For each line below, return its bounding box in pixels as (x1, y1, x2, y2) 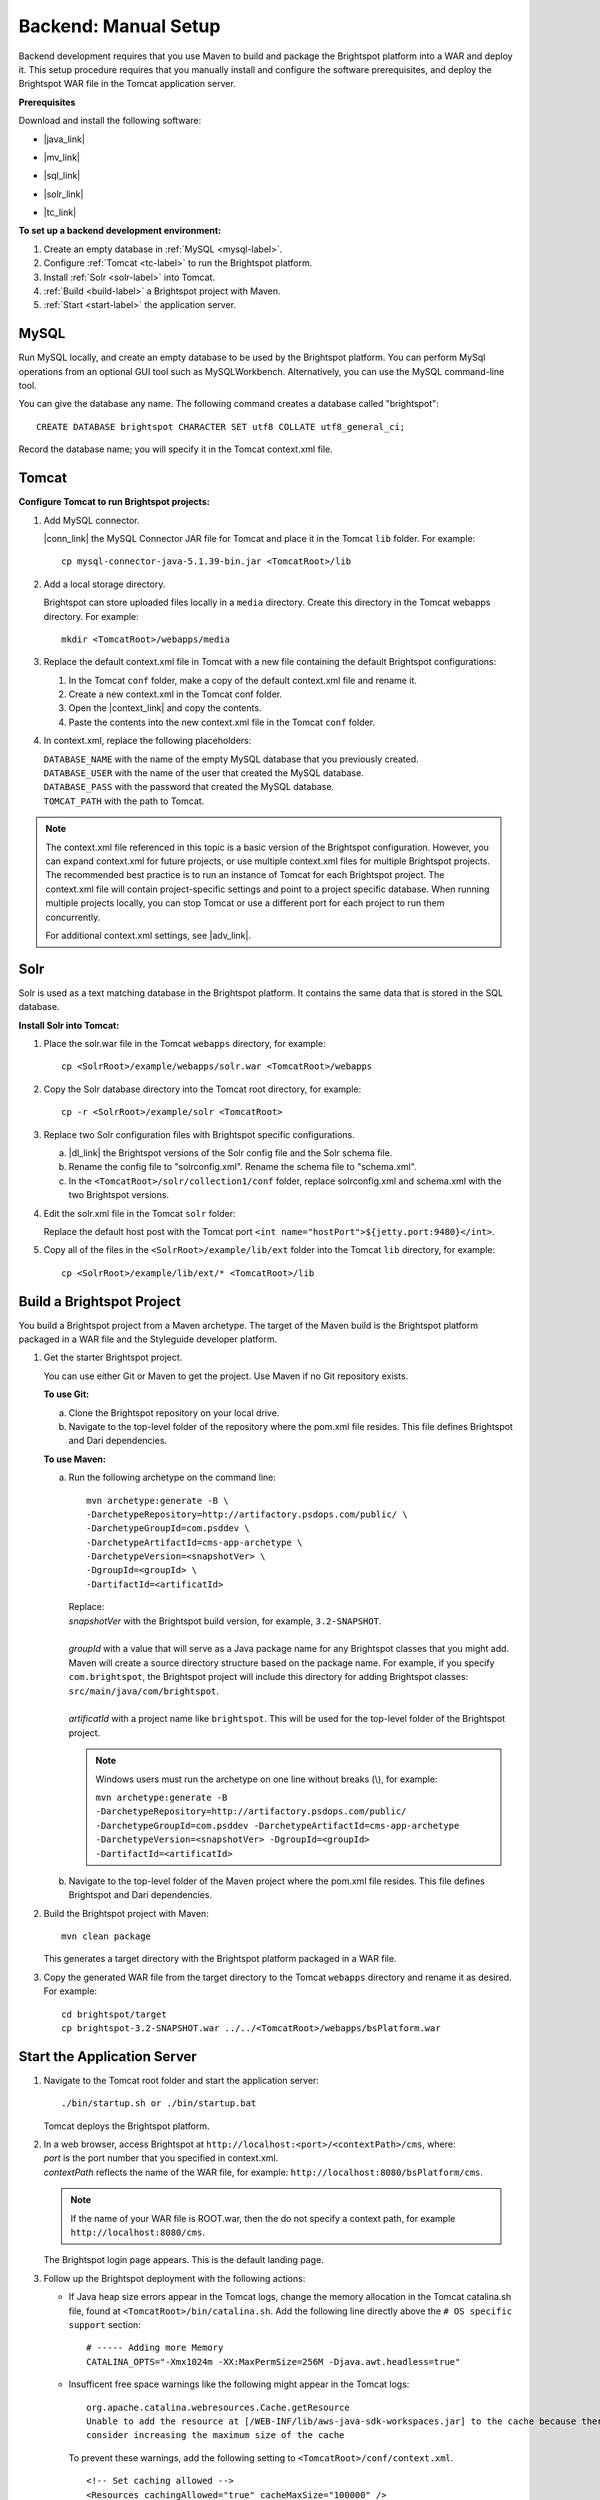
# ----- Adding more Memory (86, 2342, 224, 2354)
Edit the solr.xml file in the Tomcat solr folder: (43, 1207, 236, 1219)
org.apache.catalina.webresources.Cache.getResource (86, 2401, 350, 2413)
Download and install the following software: (18, 115, 202, 127)
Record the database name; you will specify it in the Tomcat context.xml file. (18, 443, 334, 455)
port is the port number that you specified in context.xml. (43, 2152, 279, 2164)
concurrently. (45, 911, 101, 923)
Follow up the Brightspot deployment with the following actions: (43, 2272, 306, 2284)
